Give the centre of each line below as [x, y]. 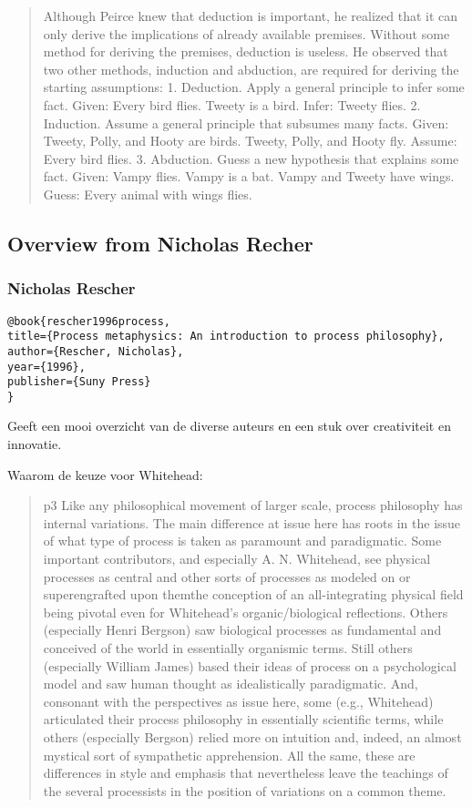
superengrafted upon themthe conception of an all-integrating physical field [253, 594]
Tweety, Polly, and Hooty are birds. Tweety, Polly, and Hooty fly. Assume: [250, 141]
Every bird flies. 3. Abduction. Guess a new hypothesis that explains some [251, 158]
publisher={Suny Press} [79, 382]
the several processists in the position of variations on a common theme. [245, 790]
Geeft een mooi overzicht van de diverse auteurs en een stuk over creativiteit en [229, 426]
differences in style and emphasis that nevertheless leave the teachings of [246, 773]
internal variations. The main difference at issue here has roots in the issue [252, 522]
